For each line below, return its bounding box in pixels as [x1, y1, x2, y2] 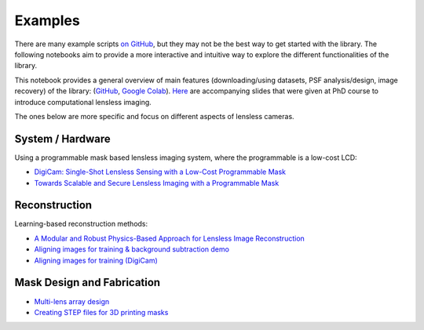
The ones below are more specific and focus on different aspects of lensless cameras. [14, 111, 294, 121]
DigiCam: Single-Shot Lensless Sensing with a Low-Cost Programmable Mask [34, 167, 287, 176]
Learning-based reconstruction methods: [14, 219, 148, 229]
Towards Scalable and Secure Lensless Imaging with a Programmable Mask [34, 178, 280, 187]
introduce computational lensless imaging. [14, 97, 152, 107]
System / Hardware [14, 132, 111, 145]
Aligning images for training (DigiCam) [34, 256, 159, 265]
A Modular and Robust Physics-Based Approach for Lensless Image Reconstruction [34, 234, 305, 243]
